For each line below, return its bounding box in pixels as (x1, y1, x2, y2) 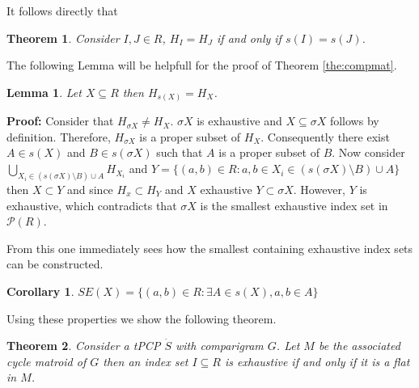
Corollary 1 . (6, 282, 74, 299)
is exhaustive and (197, 112, 282, 129)
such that (156, 144, 203, 161)
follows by (329, 112, 379, 129)
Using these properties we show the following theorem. (6, 310, 277, 327)
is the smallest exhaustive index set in (200, 196, 388, 213)
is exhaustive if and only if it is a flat (225, 352, 410, 369)
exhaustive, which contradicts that (6, 196, 177, 213)
